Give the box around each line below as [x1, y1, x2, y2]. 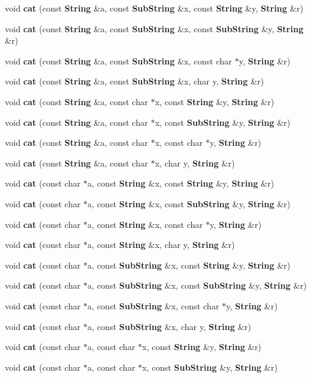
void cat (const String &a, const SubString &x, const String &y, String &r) [5, 2, 304, 14]
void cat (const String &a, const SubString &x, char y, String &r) [5, 75, 264, 88]
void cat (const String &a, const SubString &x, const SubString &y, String [5, 22, 304, 35]
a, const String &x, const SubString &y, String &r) [87, 197, 291, 210]
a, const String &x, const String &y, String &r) [87, 177, 275, 190]
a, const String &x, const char [87, 218, 203, 230]
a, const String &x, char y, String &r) [87, 238, 235, 251]
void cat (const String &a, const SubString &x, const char [5, 54, 232, 67]
